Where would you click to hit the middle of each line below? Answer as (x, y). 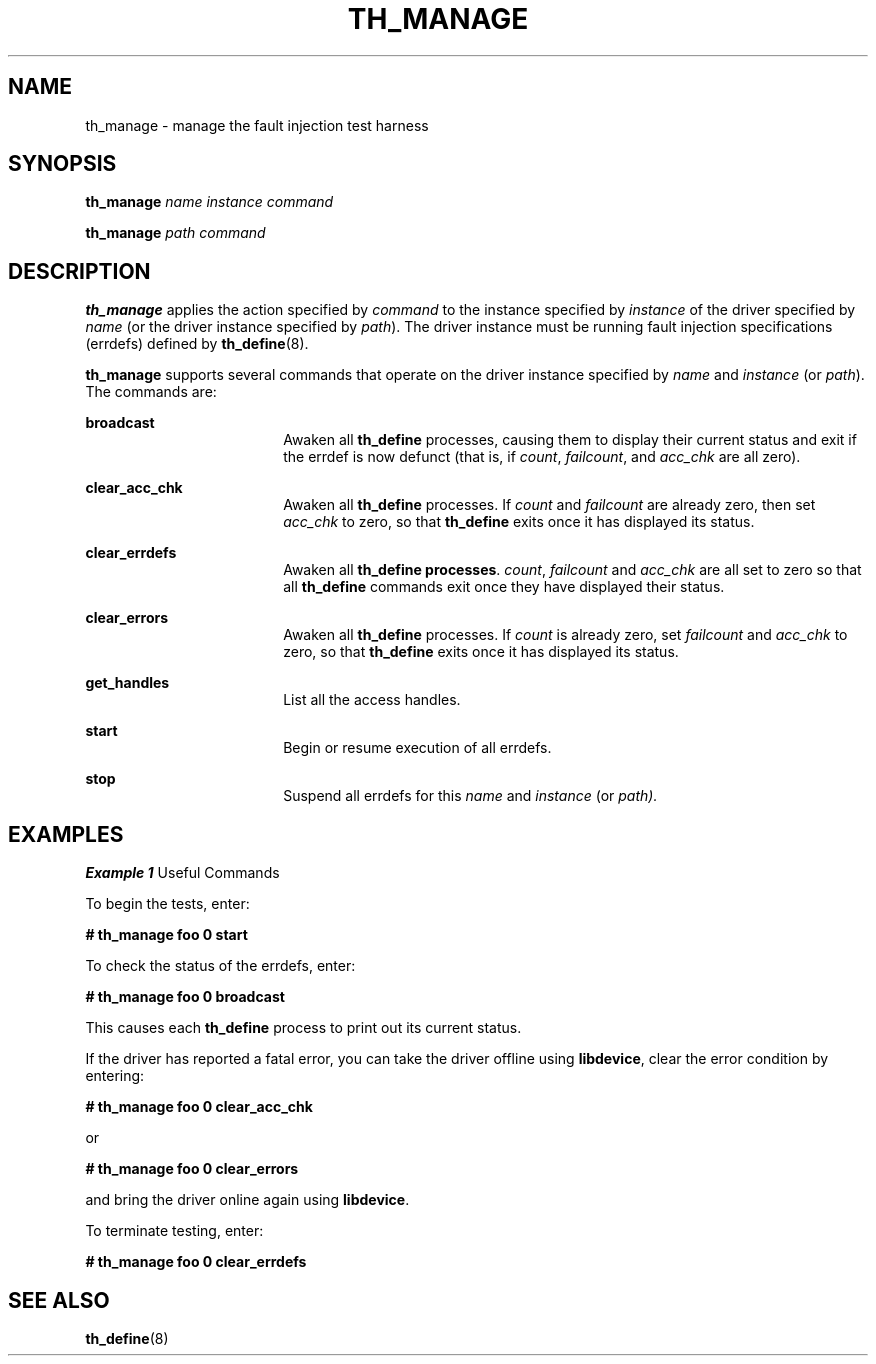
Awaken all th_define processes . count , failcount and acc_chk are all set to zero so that (572, 570)
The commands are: (151, 392)
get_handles (127, 683)
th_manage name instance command (209, 202)
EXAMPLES (66, 834)
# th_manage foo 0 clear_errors (192, 1169)
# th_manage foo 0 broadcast (185, 997)
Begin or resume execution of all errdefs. (417, 748)
